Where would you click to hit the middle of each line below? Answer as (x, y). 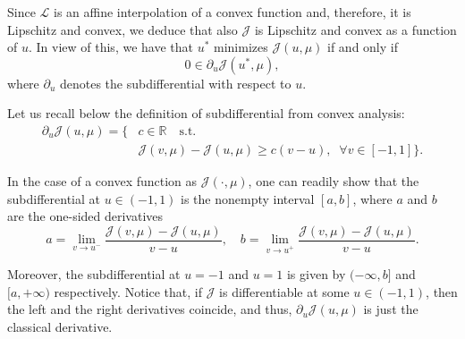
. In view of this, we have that (110, 47)
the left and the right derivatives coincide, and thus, (150, 309)
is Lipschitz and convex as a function (355, 29)
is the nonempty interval (248, 198)
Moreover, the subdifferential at (94, 274)
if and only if (363, 47)
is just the (391, 309)
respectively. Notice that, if (128, 291)
